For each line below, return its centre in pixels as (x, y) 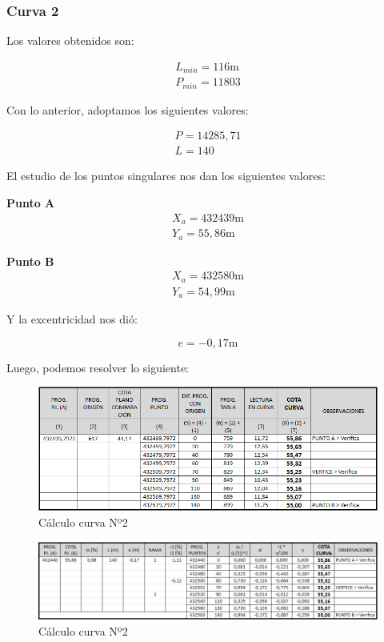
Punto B (30, 261)
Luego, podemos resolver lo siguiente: (98, 367)
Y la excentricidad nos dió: (72, 319)
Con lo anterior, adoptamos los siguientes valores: (128, 109)
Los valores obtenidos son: (70, 40)
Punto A (31, 203)
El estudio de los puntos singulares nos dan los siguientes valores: (166, 176)
